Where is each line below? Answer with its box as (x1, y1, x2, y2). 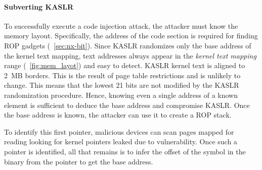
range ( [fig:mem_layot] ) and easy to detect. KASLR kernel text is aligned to (4, 60, 245, 71)
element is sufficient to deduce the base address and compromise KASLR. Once (4, 99, 250, 110)
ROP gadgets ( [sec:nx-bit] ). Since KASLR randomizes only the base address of (4, 40, 251, 50)
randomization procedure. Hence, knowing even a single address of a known (4, 89, 238, 100)
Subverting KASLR (4, 1, 74, 12)
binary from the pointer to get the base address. (4, 156, 153, 166)
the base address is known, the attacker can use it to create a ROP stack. (4, 109, 232, 120)
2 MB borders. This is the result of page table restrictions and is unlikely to (4, 70, 241, 80)
